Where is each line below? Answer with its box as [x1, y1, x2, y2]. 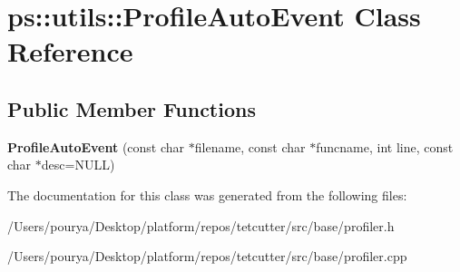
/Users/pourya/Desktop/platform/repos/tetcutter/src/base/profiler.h [7, 216, 395, 235]
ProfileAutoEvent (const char [7, 137, 185, 156]
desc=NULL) [41, 155, 115, 174]
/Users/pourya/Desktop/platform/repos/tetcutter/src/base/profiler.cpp [7, 247, 407, 266]
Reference [7, 33, 133, 70]
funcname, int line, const [316, 137, 454, 156]
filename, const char [194, 137, 306, 156]
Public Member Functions [7, 94, 256, 122]
